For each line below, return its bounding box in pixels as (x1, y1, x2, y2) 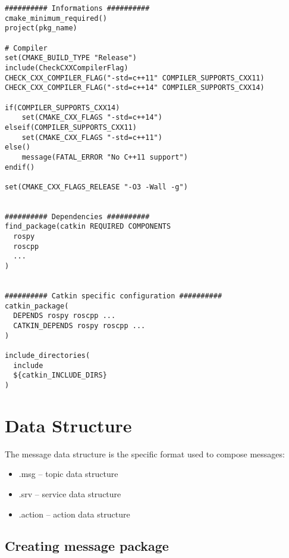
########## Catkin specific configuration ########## (5, 292, 222, 301)
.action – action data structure (18, 507, 130, 520)
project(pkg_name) (5, 24, 77, 33)
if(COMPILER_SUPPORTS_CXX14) (5, 103, 120, 112)
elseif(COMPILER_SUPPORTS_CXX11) (5, 123, 137, 132)
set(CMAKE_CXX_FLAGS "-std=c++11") (21, 133, 162, 142)
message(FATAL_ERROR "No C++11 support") (21, 152, 188, 161)
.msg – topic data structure (18, 467, 118, 480)
